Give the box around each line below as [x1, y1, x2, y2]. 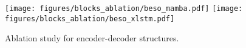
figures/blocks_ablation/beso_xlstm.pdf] [5, 14, 175, 23]
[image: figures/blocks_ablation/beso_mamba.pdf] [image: [5, 4, 243, 13]
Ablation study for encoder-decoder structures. [5, 32, 179, 44]
